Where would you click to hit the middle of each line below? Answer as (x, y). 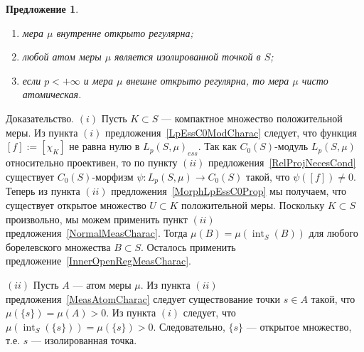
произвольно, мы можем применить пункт (97, 219)
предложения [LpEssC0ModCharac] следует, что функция (231, 132)
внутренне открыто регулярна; (125, 32)
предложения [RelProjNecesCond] (282, 162)
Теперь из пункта (43, 191)
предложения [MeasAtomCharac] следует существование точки (143, 298)
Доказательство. (40, 118)
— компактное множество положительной (252, 118)
